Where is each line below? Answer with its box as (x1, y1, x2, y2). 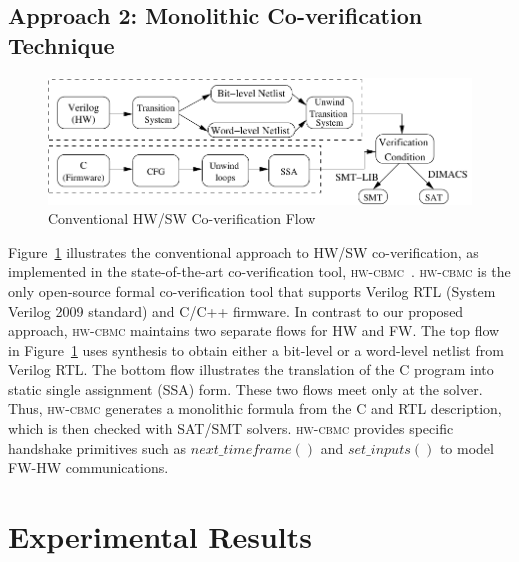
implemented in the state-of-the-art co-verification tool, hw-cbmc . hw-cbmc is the (8, 261, 511, 282)
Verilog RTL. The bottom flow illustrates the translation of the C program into (8, 359, 494, 380)
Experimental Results (8, 516, 312, 557)
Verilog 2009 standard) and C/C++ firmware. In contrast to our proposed (8, 300, 464, 321)
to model (439, 437, 494, 458)
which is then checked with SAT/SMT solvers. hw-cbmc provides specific (8, 418, 454, 439)
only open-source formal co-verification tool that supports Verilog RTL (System (8, 280, 496, 301)
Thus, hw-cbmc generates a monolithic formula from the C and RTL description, (8, 398, 502, 419)
